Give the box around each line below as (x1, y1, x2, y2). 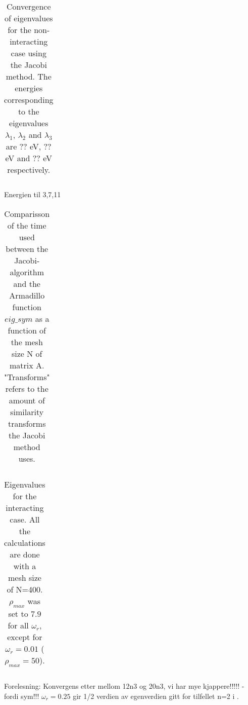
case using (11, 47, 46, 59)
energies (15, 82, 43, 94)
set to (8, 607, 28, 619)
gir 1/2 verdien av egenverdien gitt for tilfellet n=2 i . (73, 690, 239, 701)
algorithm (10, 266, 44, 278)
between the (6, 242, 48, 254)
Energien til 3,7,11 (4, 189, 61, 199)
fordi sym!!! (4, 690, 39, 701)
